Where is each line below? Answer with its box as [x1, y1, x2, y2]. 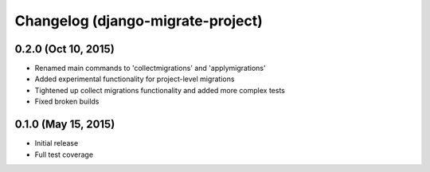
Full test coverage [34, 150, 94, 159]
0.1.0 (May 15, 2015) [14, 118, 115, 131]
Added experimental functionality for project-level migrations [34, 74, 235, 84]
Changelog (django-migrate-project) [14, 12, 263, 29]
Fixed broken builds [34, 96, 100, 107]
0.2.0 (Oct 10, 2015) [14, 42, 115, 56]
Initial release [34, 139, 79, 148]
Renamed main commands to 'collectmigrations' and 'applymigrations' [34, 64, 266, 73]
